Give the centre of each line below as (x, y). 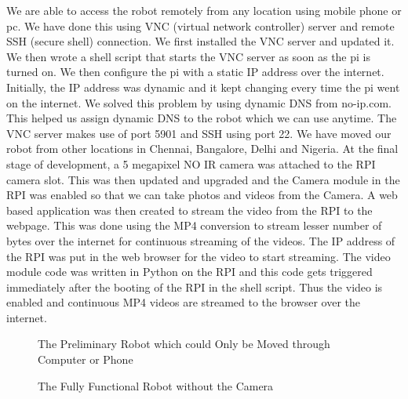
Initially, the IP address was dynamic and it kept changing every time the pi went (203, 87)
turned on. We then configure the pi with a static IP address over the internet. (195, 72)
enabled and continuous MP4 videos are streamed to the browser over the (184, 302)
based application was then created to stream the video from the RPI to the (189, 210)
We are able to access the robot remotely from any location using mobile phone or (204, 10)
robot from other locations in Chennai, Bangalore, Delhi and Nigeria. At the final (202, 149)
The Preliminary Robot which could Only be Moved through (184, 344)
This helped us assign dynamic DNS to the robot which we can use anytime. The (202, 118)
